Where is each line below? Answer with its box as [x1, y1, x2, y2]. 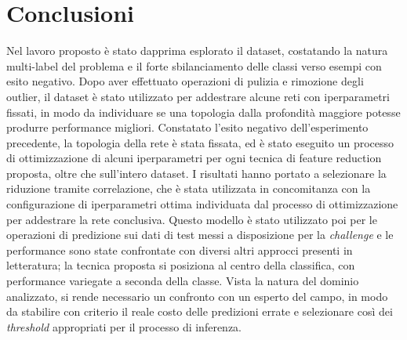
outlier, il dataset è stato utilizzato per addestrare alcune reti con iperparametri [6, 88, 390, 104]
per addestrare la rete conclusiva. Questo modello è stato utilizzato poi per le [6, 211, 377, 227]
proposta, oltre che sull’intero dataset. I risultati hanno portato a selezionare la [6, 165, 387, 181]
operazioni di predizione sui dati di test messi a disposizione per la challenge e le [6, 226, 394, 243]
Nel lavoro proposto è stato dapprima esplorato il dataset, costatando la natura [6, 42, 388, 59]
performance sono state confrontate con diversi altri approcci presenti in [6, 241, 353, 258]
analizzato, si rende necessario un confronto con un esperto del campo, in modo [6, 288, 388, 304]
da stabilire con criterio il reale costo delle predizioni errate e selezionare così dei [6, 303, 393, 320]
